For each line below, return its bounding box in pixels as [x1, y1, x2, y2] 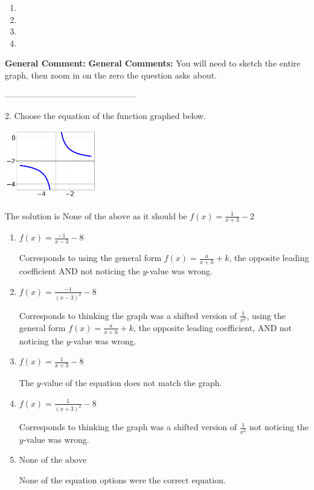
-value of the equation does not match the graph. [40, 376, 222, 388]
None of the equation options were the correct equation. [19, 473, 226, 486]
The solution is [5, 209, 60, 222]
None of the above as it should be [62, 212, 187, 221]
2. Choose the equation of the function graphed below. [5, 109, 207, 122]
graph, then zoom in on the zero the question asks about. [5, 68, 217, 81]
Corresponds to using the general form [19, 251, 162, 264]
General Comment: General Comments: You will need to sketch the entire [5, 57, 301, 69]
